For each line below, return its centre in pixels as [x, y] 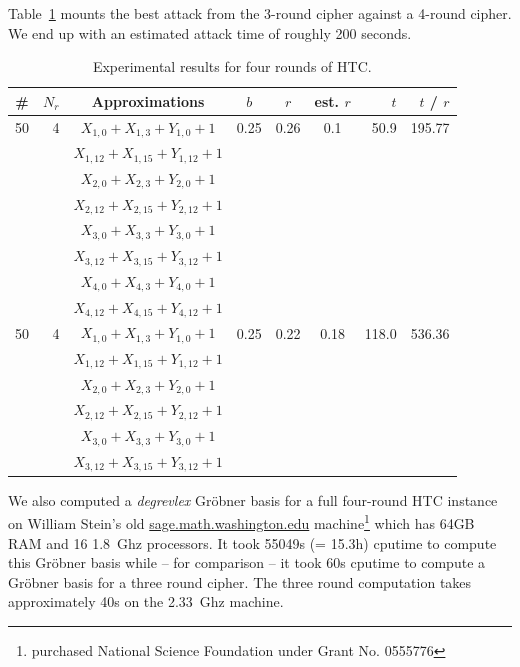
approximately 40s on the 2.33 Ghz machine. [146, 601]
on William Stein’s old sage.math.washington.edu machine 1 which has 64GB [241, 521]
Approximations [148, 100]
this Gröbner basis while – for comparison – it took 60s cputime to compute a [247, 562]
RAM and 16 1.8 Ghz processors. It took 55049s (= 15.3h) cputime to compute [252, 542]
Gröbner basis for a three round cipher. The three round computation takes [240, 581]
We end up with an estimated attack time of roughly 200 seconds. [210, 32]
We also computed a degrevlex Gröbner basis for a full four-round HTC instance [253, 499]
